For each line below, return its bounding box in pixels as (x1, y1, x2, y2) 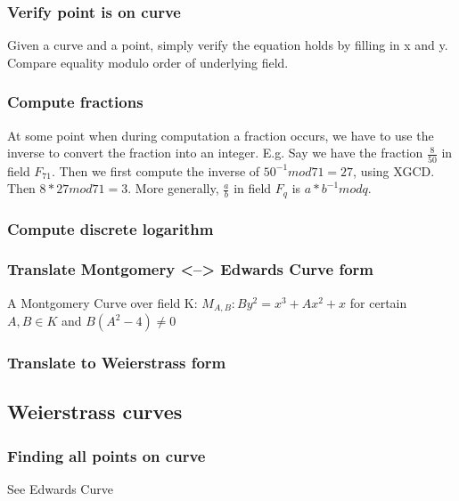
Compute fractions (7, 91, 143, 113)
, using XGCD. (353, 161, 435, 180)
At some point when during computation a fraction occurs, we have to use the (7, 125, 434, 144)
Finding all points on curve (7, 444, 206, 466)
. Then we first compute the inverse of (51, 161, 260, 180)
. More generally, (127, 179, 219, 198)
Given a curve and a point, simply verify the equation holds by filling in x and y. (7, 36, 448, 54)
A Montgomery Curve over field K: (7, 293, 198, 311)
